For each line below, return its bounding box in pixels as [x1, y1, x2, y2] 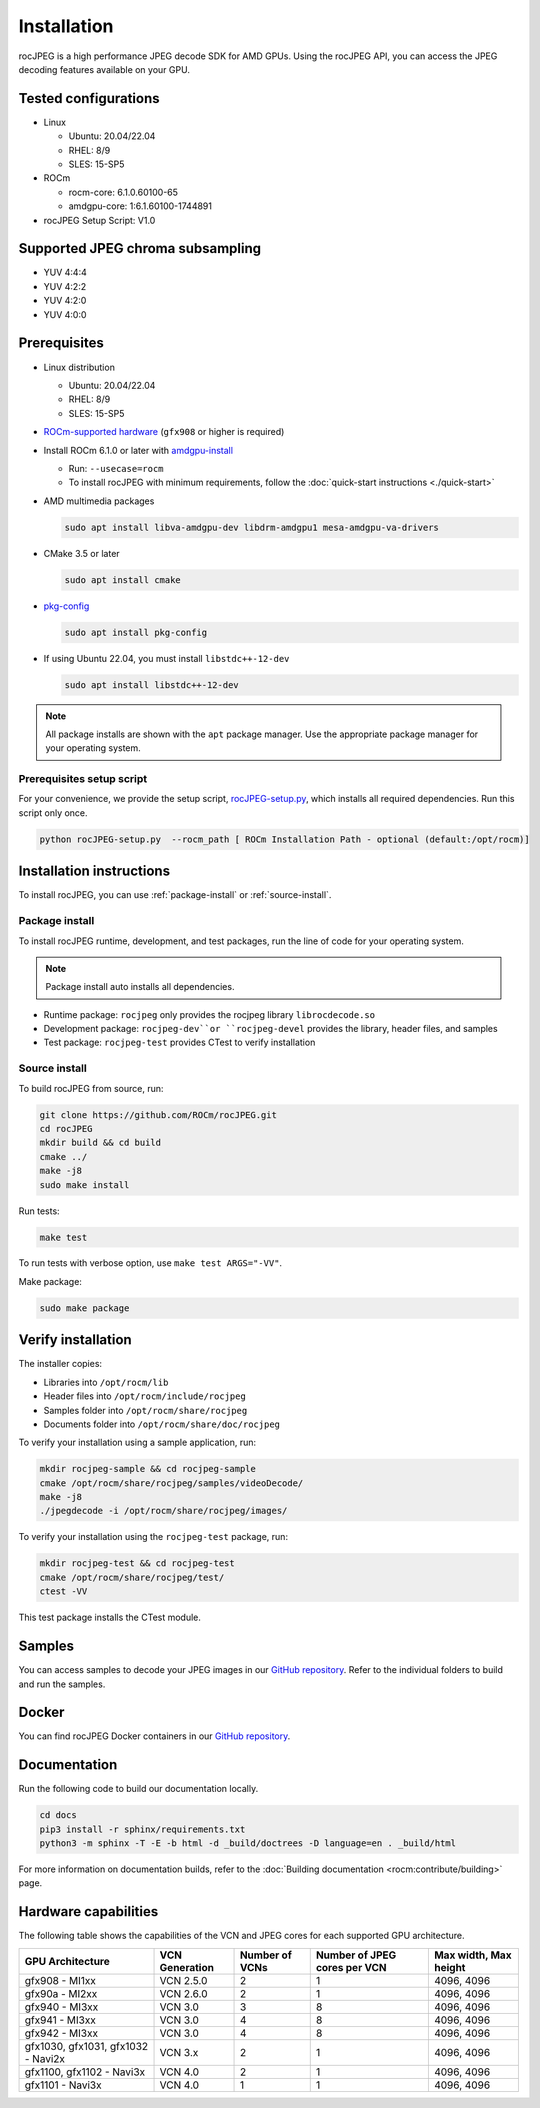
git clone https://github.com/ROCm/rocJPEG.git [39, 1109, 277, 1120]
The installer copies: [18, 1358, 103, 1370]
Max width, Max [433, 1948, 512, 1962]
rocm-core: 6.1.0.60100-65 [68, 186, 179, 198]
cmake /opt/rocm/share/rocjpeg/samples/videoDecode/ [39, 1477, 304, 1489]
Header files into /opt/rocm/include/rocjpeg [43, 1390, 247, 1402]
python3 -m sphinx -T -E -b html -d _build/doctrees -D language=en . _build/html [39, 1838, 457, 1849]
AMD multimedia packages [43, 495, 155, 507]
